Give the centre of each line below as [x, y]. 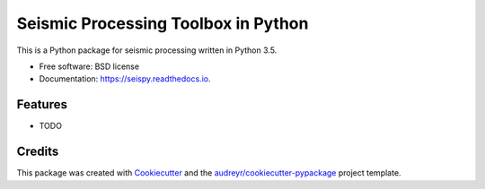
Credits [38, 152]
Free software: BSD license [89, 66]
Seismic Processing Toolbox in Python [163, 23]
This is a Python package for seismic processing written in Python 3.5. [147, 50]
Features [42, 104]
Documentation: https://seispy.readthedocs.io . [125, 79]
